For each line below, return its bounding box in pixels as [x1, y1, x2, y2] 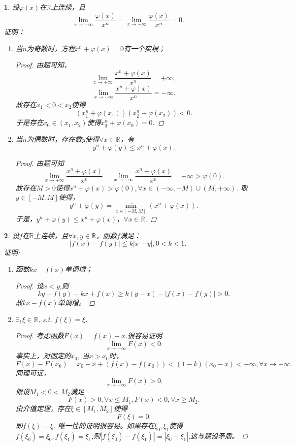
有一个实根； [124, 43, 165, 53]
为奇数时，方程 [27, 43, 75, 53]
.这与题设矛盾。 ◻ [188, 430, 248, 441]
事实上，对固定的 [15, 350, 71, 361]
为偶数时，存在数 [27, 134, 82, 144]
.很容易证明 [125, 330, 162, 341]
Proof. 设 [15, 280, 43, 290]
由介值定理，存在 [15, 403, 71, 414]
